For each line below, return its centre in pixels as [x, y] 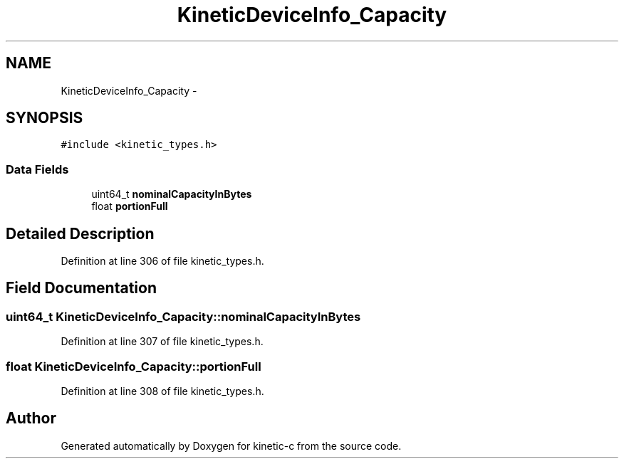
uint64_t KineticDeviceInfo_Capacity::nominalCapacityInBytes [183, 316]
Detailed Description [80, 233]
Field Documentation [81, 288]
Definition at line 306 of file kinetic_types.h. [162, 261]
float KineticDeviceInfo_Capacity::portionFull [134, 366]
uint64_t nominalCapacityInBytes [172, 194]
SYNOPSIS [45, 118]
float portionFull [130, 206]
